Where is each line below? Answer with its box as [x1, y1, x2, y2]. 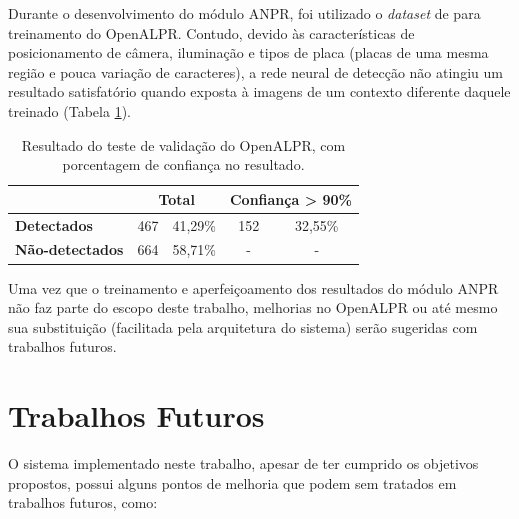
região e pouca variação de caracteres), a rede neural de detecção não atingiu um [8, 61, 503, 82]
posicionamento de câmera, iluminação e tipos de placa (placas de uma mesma [8, 42, 489, 63]
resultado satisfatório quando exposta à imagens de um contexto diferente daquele [8, 81, 511, 102]
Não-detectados [15, 239, 124, 260]
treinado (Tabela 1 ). [8, 100, 131, 121]
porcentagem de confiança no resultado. [62, 154, 305, 175]
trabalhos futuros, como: [8, 492, 158, 513]
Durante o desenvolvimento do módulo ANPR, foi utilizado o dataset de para [8, 3, 481, 23]
